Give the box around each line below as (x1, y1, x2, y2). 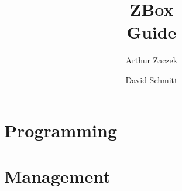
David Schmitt (125, 73, 178, 86)
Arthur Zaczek (125, 54, 178, 66)
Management (4, 163, 111, 187)
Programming (4, 118, 117, 142)
